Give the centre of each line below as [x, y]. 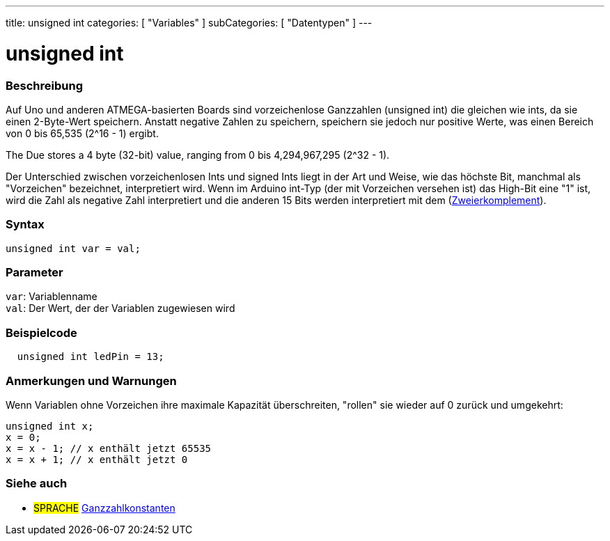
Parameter [34, 272]
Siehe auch [37, 484]
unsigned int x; [50, 426]
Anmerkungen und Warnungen [91, 381]
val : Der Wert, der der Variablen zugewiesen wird [120, 308]
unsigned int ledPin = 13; [91, 357]
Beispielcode [41, 332]
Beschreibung [45, 85]
